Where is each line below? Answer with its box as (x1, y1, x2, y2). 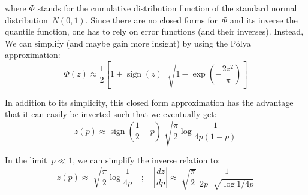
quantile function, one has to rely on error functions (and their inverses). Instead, (5, 25, 304, 38)
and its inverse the (230, 13, 298, 26)
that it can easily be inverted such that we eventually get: (5, 108, 217, 120)
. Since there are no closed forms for (85, 13, 218, 26)
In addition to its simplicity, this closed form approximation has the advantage (5, 96, 294, 108)
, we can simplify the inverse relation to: (73, 154, 221, 166)
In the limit (5, 154, 47, 166)
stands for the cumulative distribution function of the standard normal (37, 2, 297, 14)
